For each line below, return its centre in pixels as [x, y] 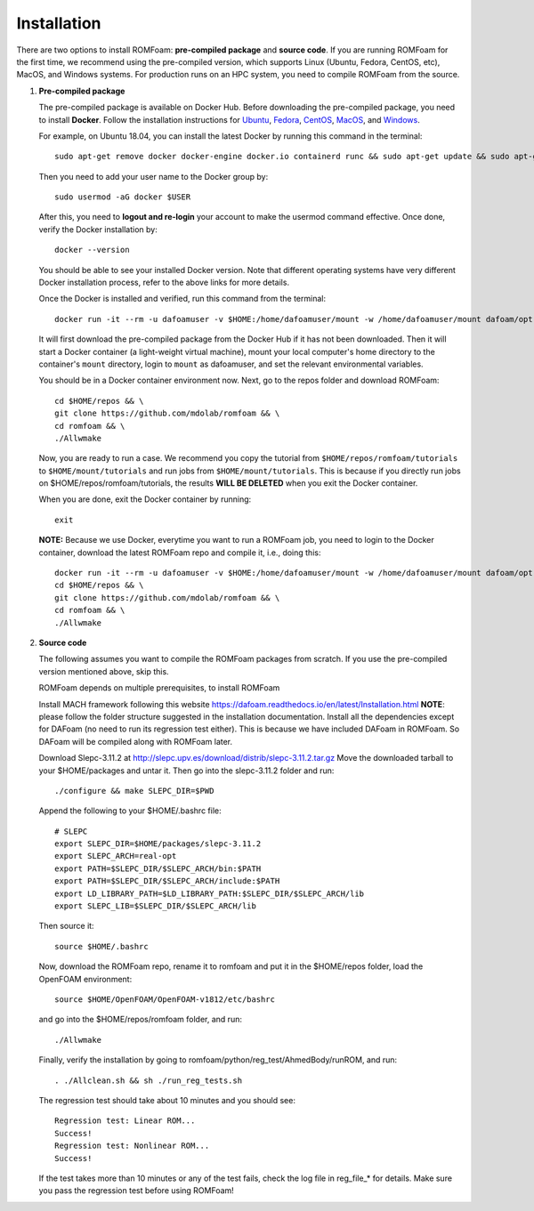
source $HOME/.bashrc [101, 946]
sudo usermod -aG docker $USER [123, 197]
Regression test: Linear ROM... [125, 1121]
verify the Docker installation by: [98, 229]
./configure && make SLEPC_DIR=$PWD [134, 791]
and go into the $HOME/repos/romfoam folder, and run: [140, 1020]
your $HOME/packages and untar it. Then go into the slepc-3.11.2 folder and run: [186, 771]
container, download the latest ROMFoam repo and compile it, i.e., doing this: [180, 553]
